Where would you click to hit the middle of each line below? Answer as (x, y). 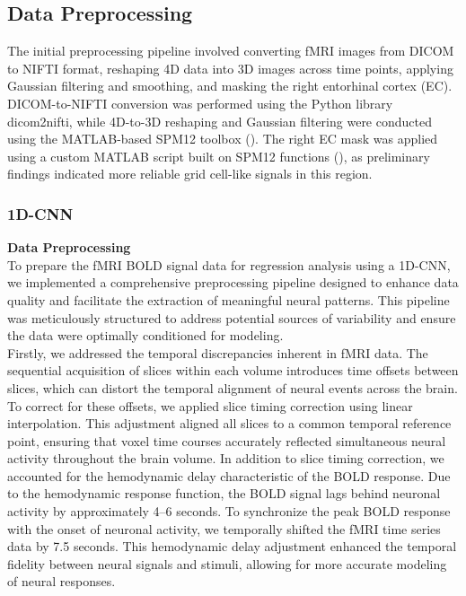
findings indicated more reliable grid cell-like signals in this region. (190, 174)
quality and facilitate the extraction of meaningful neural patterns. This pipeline (229, 299)
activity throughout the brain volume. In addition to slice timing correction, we (226, 458)
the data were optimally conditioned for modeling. (145, 335)
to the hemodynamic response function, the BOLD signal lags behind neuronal (224, 493)
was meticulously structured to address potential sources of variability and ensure (232, 317)
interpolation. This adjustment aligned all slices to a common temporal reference (229, 423)
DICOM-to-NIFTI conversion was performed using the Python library (200, 103)
